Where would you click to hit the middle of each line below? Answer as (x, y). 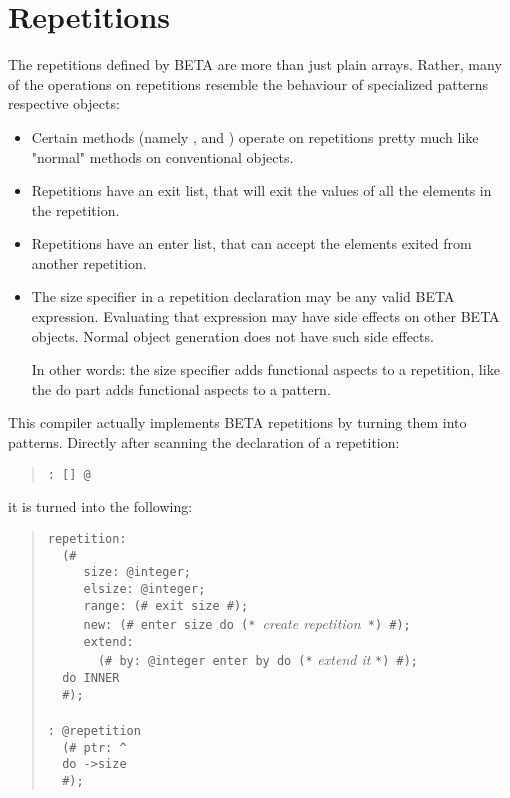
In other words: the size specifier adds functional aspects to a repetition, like (265, 369)
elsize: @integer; (144, 588)
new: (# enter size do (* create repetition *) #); (247, 623)
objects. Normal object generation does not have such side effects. (232, 335)
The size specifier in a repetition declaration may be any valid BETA (243, 296)
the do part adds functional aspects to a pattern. (181, 388)
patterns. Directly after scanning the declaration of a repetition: (204, 442)
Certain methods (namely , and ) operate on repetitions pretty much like (255, 136)
